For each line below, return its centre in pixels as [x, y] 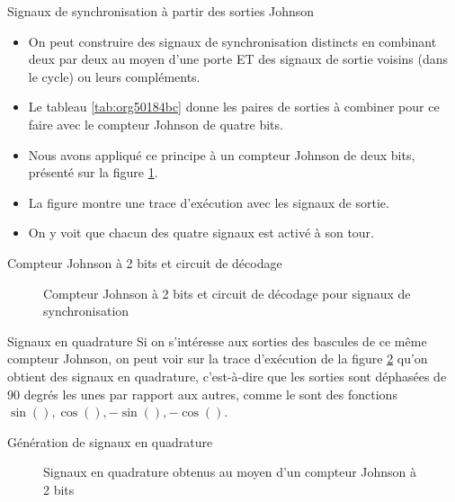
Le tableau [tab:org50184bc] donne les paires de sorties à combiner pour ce [234, 107]
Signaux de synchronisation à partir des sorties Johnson [161, 11]
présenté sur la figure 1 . [93, 172]
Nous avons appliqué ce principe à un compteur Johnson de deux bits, [222, 154]
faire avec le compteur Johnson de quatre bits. [156, 124]
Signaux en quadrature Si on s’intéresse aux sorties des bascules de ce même [217, 341]
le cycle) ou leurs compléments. [114, 76]
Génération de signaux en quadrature [110, 441]
